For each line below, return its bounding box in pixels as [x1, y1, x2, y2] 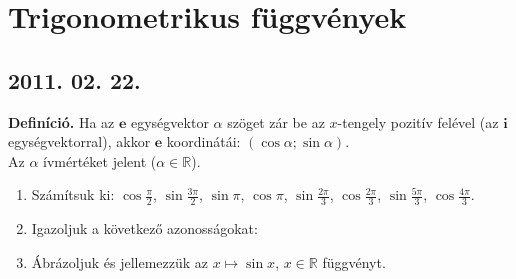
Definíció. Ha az [8, 111, 115, 132]
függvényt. [322, 251, 386, 272]
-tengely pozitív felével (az [337, 111, 499, 132]
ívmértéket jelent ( [43, 150, 157, 171]
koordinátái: [166, 131, 241, 152]
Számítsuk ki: [31, 184, 115, 205]
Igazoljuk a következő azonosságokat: [31, 218, 258, 239]
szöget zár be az [227, 111, 325, 132]
